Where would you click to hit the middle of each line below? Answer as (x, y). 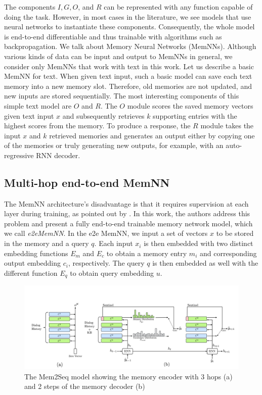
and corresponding (228, 253)
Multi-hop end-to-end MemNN (87, 182)
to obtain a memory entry (147, 253)
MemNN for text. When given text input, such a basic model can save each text (128, 76)
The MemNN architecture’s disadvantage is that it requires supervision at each (126, 203)
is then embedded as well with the (205, 263)
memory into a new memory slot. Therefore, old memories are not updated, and (128, 86)
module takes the (227, 126)
